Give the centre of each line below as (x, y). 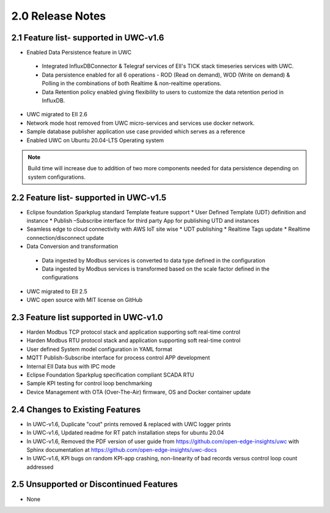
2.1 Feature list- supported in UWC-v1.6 (88, 38)
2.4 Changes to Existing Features (76, 409)
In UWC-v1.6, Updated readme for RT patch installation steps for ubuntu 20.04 (125, 433)
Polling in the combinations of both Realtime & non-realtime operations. (132, 83)
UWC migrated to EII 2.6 (57, 114)
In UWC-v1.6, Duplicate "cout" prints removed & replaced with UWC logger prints (129, 424)
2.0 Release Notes (59, 16)
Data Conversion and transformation (72, 246)
